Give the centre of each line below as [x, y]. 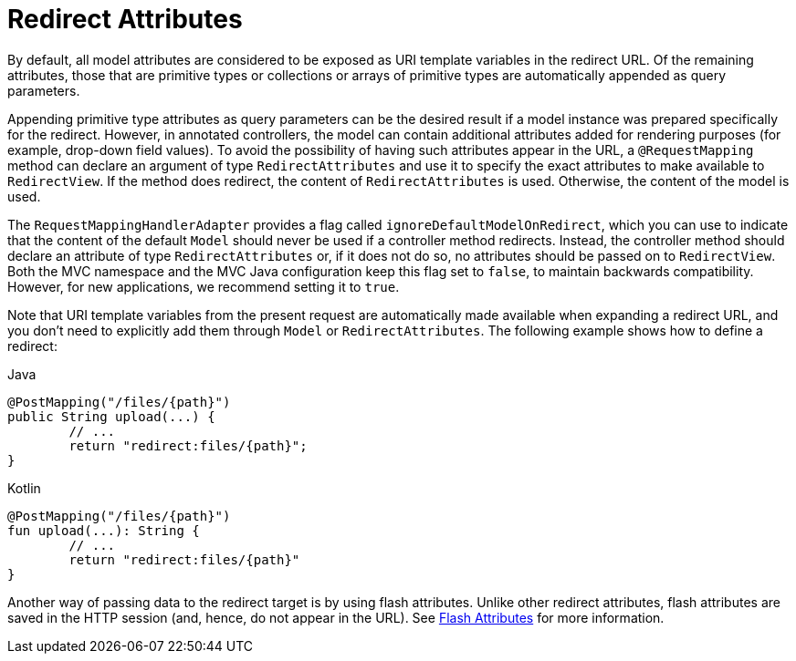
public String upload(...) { [111, 416]
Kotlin [24, 488]
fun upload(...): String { [104, 530]
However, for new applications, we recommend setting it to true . [204, 286]
